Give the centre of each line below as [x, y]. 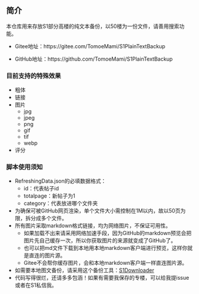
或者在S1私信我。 [36, 285]
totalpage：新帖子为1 [49, 196]
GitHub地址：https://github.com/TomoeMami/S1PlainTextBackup [94, 59]
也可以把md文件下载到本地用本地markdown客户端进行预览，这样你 [105, 248]
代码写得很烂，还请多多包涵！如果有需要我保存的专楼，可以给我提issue [102, 278]
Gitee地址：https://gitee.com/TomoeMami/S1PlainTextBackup [90, 46]
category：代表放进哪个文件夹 [61, 204]
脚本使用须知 [25, 167]
